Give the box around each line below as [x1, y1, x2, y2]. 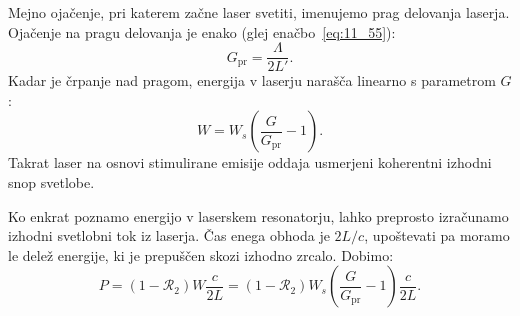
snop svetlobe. [8, 172, 95, 193]
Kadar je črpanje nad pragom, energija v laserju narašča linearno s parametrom [8, 70, 496, 91]
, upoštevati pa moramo [364, 225, 510, 246]
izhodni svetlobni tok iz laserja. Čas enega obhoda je [8, 225, 330, 246]
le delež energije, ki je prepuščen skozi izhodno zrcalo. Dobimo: [8, 244, 394, 265]
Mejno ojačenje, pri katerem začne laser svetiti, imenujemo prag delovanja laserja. [8, 2, 510, 22]
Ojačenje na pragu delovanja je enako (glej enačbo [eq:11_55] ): [8, 21, 396, 42]
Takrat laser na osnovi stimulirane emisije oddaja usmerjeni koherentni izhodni [8, 152, 492, 173]
